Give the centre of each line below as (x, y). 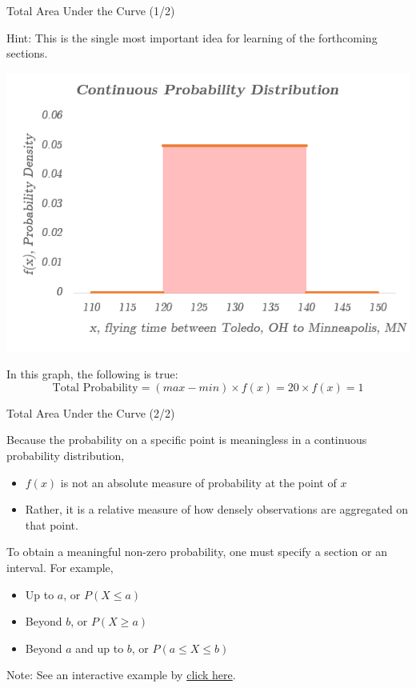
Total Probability (95, 388)
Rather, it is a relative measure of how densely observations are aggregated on (217, 509)
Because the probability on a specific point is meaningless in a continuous (187, 440)
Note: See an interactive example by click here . (121, 675)
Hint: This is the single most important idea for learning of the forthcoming (192, 37)
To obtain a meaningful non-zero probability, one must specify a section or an (197, 552)
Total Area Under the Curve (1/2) (91, 10)
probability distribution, (66, 456)
